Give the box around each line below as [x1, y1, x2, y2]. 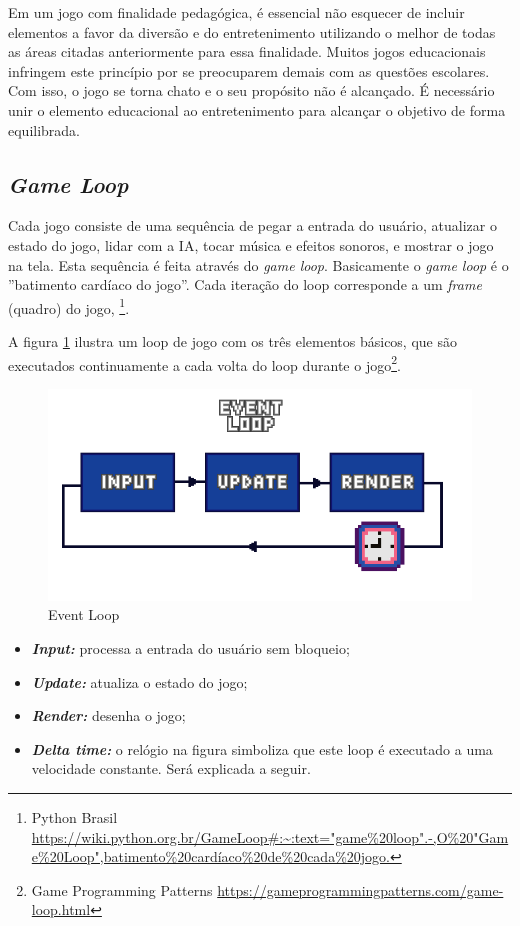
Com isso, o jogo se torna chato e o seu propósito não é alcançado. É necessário [8, 80, 495, 101]
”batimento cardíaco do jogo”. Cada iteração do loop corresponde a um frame [8, 274, 482, 295]
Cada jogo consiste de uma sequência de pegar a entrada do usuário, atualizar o [8, 215, 497, 236]
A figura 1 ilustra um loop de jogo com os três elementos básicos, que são [8, 330, 457, 351]
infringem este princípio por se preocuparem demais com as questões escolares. [8, 60, 490, 81]
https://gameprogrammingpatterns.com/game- [217, 879, 504, 900]
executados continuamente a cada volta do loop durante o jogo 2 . [8, 351, 401, 375]
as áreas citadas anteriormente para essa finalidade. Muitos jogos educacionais [8, 41, 486, 62]
